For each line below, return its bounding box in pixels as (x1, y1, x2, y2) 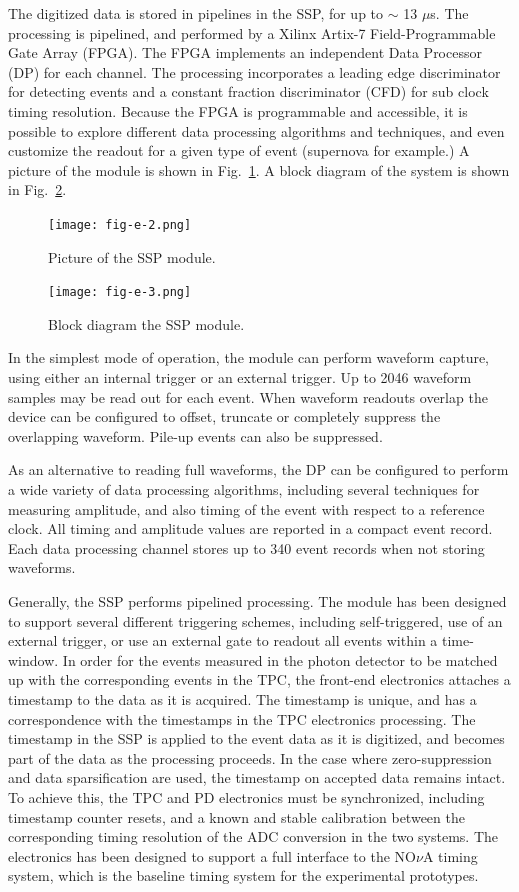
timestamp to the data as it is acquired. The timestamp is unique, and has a (8, 688, 477, 709)
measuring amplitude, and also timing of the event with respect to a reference (8, 498, 485, 519)
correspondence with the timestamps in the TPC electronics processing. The (8, 708, 476, 729)
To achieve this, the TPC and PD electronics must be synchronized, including (8, 786, 485, 807)
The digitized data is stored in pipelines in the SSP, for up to (8, 3, 384, 23)
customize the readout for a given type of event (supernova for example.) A (8, 140, 470, 161)
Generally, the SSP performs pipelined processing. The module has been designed (8, 590, 507, 611)
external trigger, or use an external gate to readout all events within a (8, 630, 438, 651)
